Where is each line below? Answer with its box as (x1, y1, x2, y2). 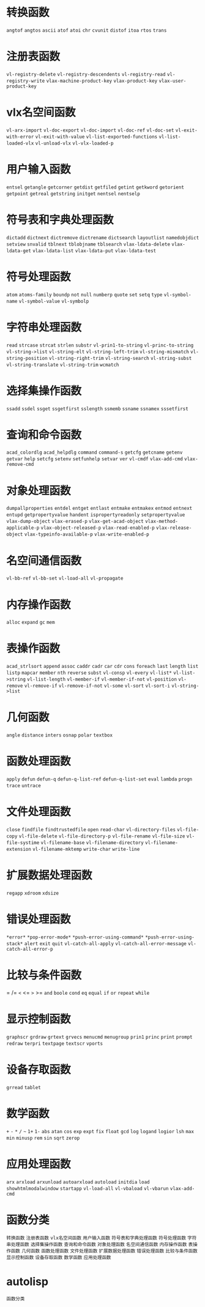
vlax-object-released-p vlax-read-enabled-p (40, 525, 155, 531)
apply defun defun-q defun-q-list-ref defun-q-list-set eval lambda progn (6, 776, 193, 782)
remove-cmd (6, 462, 34, 468)
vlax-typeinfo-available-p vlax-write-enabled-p (24, 531, 149, 537)
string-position (6, 355, 48, 361)
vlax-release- (155, 525, 192, 531)
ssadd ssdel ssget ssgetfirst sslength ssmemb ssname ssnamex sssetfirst (6, 405, 188, 412)
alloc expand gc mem (6, 620, 55, 626)
